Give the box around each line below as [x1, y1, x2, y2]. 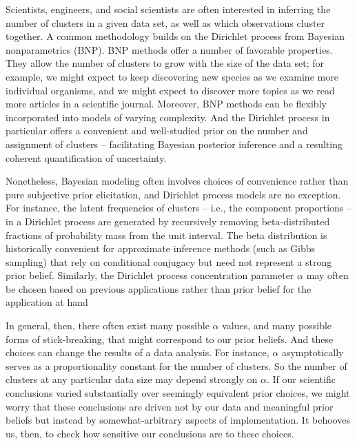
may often [306, 268, 349, 282]
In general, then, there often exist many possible [6, 318, 210, 333]
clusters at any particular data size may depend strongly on [6, 372, 258, 386]
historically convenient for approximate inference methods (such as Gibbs [6, 241, 316, 256]
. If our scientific [266, 372, 336, 386]
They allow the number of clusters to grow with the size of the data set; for [6, 56, 325, 70]
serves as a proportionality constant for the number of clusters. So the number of [6, 358, 347, 373]
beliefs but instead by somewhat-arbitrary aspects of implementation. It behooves [6, 413, 350, 427]
